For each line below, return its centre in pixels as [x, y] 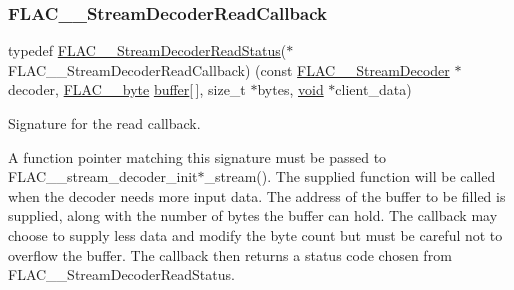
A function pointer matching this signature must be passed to [197, 156]
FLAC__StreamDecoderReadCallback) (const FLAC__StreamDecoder [229, 69]
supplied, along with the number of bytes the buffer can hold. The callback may [253, 215]
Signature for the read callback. [104, 123]
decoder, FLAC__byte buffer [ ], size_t [127, 89]
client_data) [373, 89]
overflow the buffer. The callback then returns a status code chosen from [230, 254]
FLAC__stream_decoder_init [103, 176]
